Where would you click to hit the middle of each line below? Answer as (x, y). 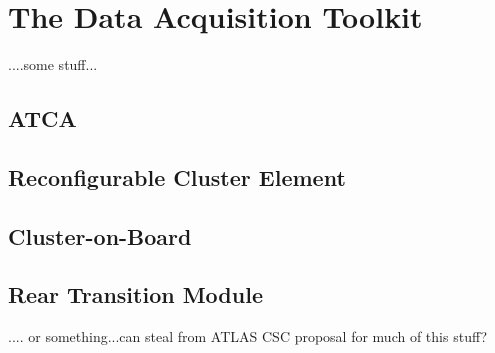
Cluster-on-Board (100, 235)
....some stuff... (53, 64)
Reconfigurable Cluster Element (177, 176)
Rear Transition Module (135, 294)
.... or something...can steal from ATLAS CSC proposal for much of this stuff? (248, 336)
